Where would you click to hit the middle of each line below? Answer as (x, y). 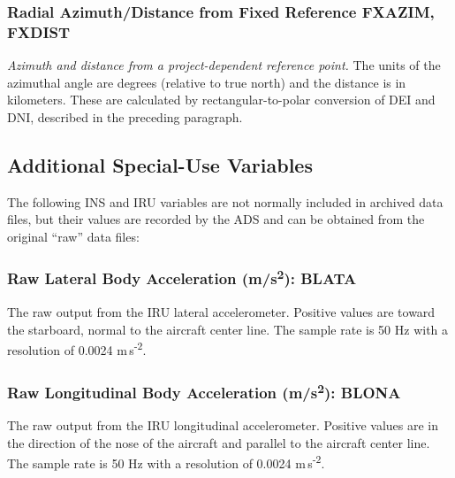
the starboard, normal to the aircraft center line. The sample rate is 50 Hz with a (228, 329)
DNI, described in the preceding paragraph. (125, 116)
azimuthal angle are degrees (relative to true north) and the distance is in (207, 82)
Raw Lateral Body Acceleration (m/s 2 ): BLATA (182, 278)
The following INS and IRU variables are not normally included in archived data (225, 201)
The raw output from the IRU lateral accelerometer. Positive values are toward (221, 312)
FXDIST (39, 31)
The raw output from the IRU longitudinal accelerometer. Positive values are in (223, 425)
